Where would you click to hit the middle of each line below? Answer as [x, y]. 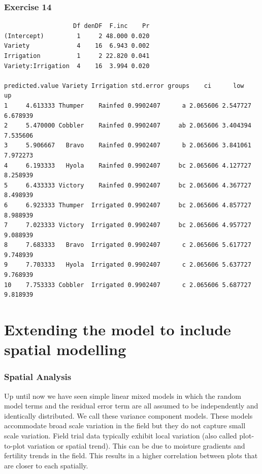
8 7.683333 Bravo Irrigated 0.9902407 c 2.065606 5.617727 [128, 245]
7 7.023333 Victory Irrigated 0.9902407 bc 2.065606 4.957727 [128, 225]
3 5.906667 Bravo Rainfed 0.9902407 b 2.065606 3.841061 [128, 146]
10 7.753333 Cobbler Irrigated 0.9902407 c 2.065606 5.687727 [128, 285]
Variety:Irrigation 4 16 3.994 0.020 [77, 66]
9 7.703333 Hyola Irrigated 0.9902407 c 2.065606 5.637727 [128, 265]
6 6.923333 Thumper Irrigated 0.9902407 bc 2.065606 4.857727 [128, 205]
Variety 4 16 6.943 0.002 [77, 46]
